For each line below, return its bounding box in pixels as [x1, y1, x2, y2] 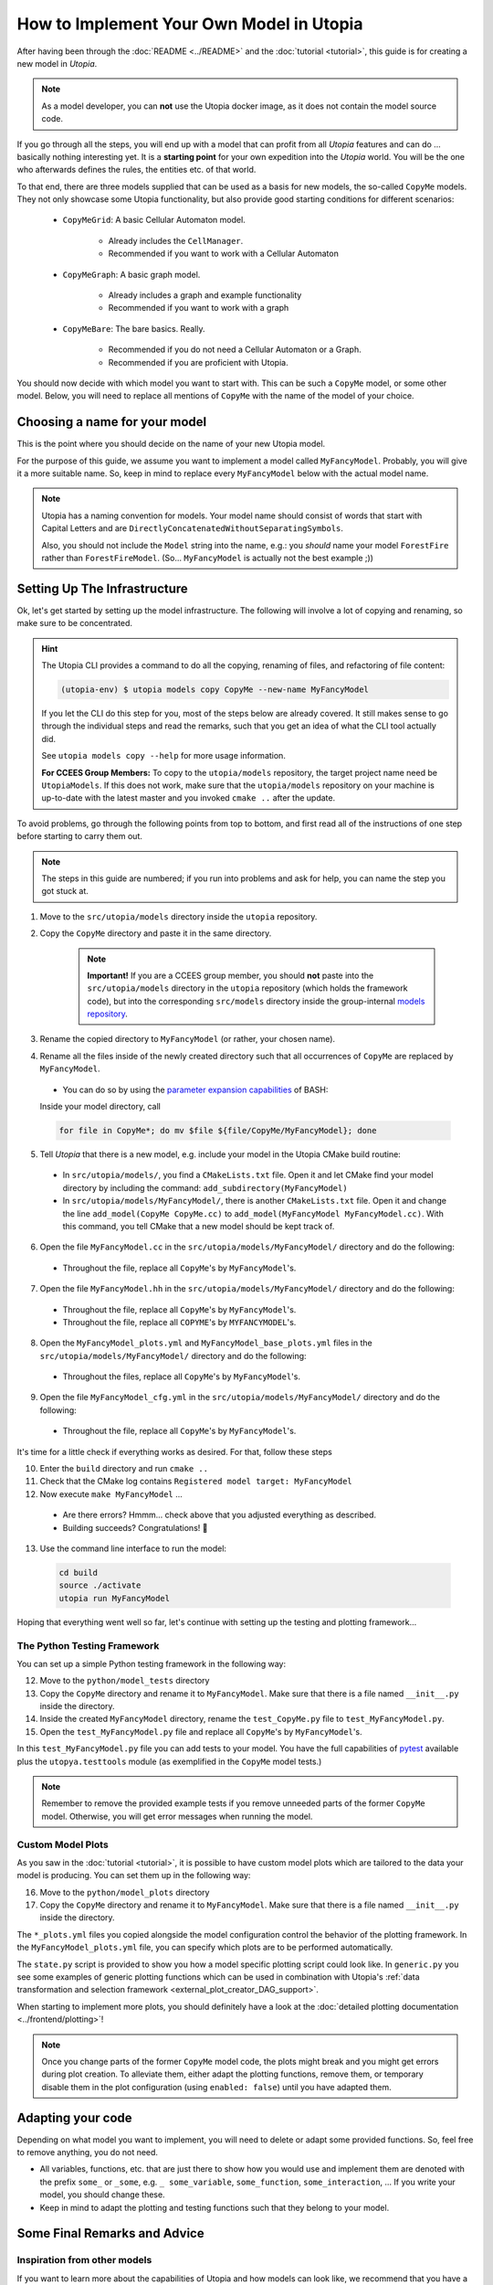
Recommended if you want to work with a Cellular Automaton [108, 248, 340, 260]
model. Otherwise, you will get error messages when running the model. [41, 1811, 313, 1822]
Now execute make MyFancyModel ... [39, 1488, 183, 1499]
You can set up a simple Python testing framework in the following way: [16, 1658, 287, 1669]
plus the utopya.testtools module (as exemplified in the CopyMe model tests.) [16, 1756, 322, 1767]
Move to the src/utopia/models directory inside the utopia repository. [39, 910, 318, 922]
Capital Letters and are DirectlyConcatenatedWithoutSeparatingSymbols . [41, 523, 344, 534]
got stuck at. [41, 886, 89, 897]
